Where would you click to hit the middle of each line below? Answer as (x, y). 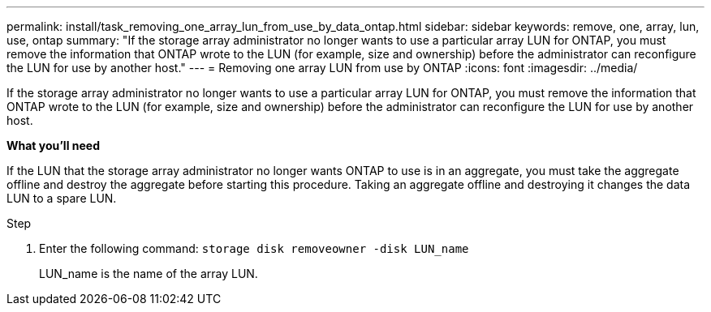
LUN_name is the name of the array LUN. (149, 274)
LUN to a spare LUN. (62, 198)
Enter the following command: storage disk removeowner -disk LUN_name (254, 248)
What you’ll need (53, 145)
